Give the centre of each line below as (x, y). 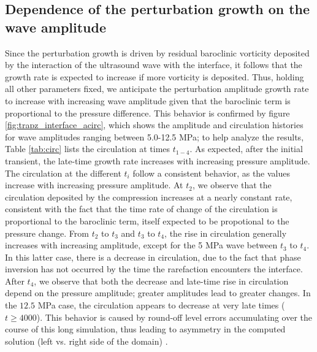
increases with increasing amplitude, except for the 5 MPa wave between (141, 245)
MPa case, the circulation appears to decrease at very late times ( (161, 305)
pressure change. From (47, 233)
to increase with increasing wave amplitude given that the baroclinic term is (148, 100)
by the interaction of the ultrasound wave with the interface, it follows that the (154, 65)
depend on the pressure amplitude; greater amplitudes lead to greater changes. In (158, 293)
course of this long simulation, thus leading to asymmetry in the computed (145, 329)
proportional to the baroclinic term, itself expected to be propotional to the (147, 220)
